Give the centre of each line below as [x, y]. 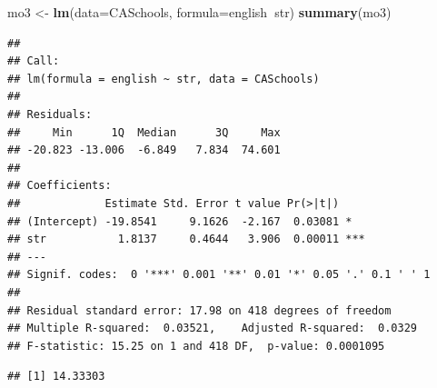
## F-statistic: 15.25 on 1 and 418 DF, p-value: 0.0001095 [196, 346]
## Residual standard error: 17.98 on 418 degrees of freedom [199, 310]
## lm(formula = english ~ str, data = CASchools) [164, 79]
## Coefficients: [60, 186]
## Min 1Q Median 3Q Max [144, 132]
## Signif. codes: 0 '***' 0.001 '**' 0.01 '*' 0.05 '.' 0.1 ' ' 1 [219, 275]
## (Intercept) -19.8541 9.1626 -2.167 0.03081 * [180, 221]
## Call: [34, 61]
